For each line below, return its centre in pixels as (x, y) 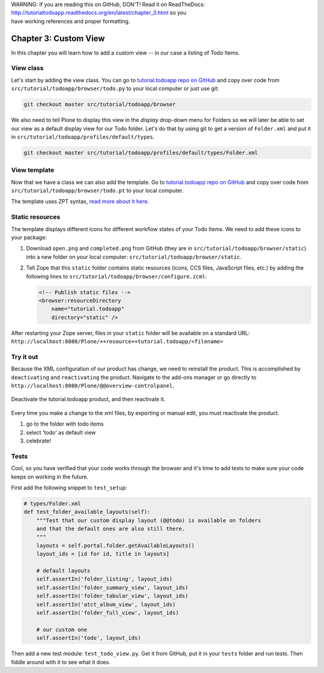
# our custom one (62, 629)
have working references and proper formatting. (70, 21)
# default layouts (63, 571)
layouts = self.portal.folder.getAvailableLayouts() (115, 545)
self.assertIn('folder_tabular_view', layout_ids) (112, 596)
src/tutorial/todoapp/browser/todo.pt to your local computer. (97, 191)
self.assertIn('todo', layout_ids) (88, 638)
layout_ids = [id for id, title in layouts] (103, 554)
